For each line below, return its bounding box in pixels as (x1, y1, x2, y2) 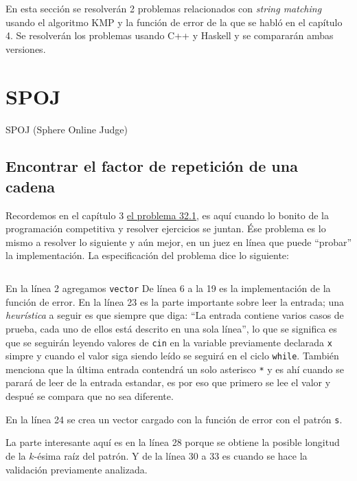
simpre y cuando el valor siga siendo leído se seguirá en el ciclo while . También (5, 348, 339, 363)
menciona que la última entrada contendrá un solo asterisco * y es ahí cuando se (5, 361, 344, 376)
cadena (5, 175, 56, 197)
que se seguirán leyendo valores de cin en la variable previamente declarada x (5, 335, 332, 349)
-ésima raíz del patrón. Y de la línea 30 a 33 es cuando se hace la (34, 448, 308, 462)
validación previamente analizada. (5, 462, 148, 476)
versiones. (5, 41, 46, 56)
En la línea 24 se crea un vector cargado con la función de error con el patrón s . (5, 412, 343, 426)
